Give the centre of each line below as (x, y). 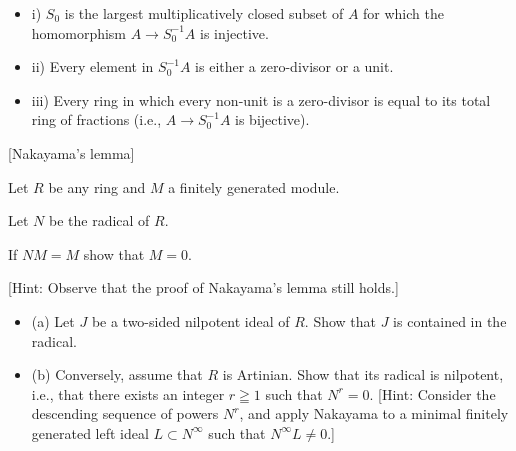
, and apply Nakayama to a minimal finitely (374, 413)
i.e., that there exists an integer (128, 393)
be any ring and (97, 186)
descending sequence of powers (125, 413)
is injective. (234, 32)
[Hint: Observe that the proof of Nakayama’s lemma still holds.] (203, 287)
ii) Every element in (92, 66)
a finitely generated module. (254, 186)
